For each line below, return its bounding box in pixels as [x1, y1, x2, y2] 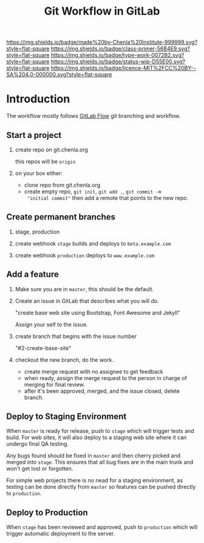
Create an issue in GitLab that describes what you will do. [15, 297, 159, 305]
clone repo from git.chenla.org [24, 181, 101, 188]
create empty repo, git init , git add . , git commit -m [24, 187, 161, 195]
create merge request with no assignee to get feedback [24, 368, 163, 375]
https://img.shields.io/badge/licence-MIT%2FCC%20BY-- [50, 64, 196, 72]
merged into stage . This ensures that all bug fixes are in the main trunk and [6, 458, 194, 466]
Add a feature [6, 269, 59, 280]
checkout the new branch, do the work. [15, 356, 114, 363]
